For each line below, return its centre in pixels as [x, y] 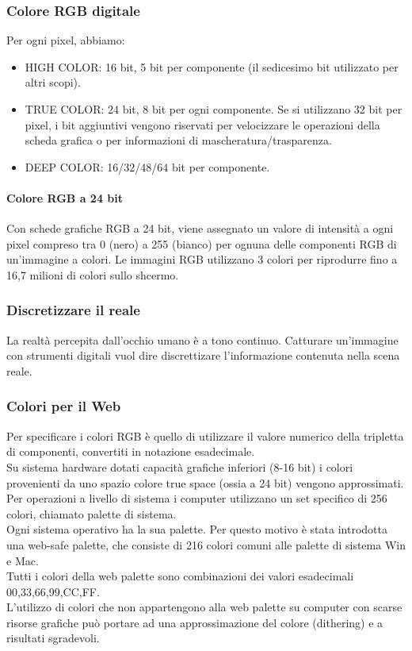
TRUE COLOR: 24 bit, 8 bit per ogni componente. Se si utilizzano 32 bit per [214, 109]
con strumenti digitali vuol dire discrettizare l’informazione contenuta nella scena [203, 355]
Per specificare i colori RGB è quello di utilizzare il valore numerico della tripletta [205, 435]
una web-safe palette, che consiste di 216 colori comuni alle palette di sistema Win [206, 544]
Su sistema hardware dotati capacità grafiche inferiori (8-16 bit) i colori [180, 466]
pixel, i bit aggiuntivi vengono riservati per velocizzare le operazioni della [202, 124]
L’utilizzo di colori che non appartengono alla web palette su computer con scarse [204, 607]
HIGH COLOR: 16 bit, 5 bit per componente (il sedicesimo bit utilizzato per [212, 66]
